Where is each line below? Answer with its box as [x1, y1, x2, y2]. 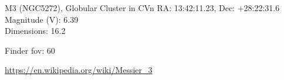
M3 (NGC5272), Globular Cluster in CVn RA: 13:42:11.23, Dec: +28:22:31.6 [5, 2, 280, 13]
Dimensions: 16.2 [5, 25, 66, 37]
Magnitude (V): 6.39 [5, 13, 79, 25]
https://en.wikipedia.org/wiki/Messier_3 [5, 64, 153, 76]
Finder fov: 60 [5, 44, 55, 56]
